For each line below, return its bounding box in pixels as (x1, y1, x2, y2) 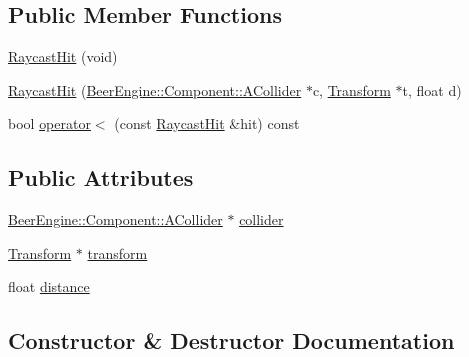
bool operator (8, 113, 91, 134)
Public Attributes (8, 162, 194, 193)
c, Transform (312, 79, 391, 100)
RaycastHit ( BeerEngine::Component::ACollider (8, 79, 302, 100)
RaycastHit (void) (8, 46, 118, 67)
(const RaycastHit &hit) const (114, 113, 300, 134)
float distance (8, 276, 90, 297)
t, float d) (402, 79, 462, 100)
